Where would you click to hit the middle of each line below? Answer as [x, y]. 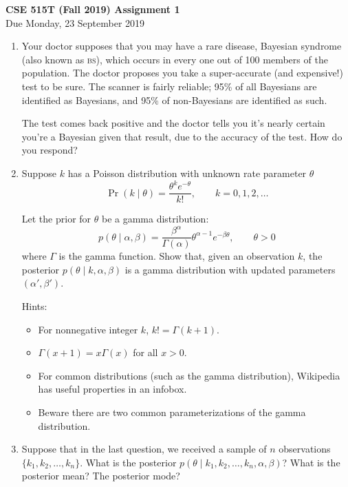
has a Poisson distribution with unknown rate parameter [187, 173]
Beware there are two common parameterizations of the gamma [172, 412]
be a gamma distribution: [155, 219]
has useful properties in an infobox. [112, 389]
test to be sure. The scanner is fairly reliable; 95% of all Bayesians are [169, 86]
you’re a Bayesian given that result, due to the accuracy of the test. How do [182, 136]
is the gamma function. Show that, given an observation [177, 256]
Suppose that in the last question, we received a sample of [144, 449]
